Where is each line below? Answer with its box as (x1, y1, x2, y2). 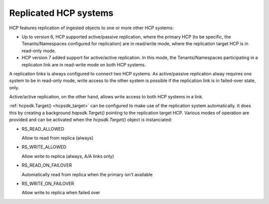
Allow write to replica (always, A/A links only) (21, 153, 115, 159)
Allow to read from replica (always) (21, 135, 94, 141)
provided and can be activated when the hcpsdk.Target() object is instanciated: (9, 117, 172, 123)
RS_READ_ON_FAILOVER (21, 162, 72, 168)
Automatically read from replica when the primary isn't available (21, 171, 153, 177)
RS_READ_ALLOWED (21, 126, 64, 132)
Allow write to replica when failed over (21, 190, 101, 196)
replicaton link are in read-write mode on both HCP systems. (21, 62, 146, 68)
